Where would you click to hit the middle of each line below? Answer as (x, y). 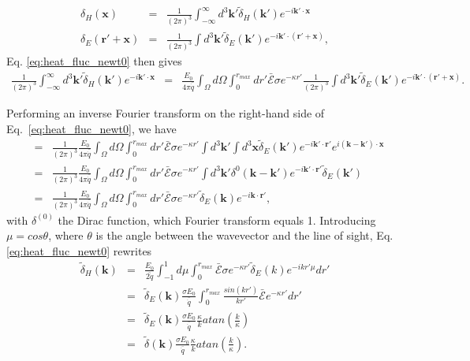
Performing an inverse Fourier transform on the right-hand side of (166, 112)
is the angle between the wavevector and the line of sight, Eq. (244, 235)
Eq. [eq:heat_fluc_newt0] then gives (94, 61)
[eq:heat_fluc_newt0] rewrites (79, 250)
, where (66, 235)
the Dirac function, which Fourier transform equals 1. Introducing (217, 220)
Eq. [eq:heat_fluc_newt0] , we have (91, 128)
